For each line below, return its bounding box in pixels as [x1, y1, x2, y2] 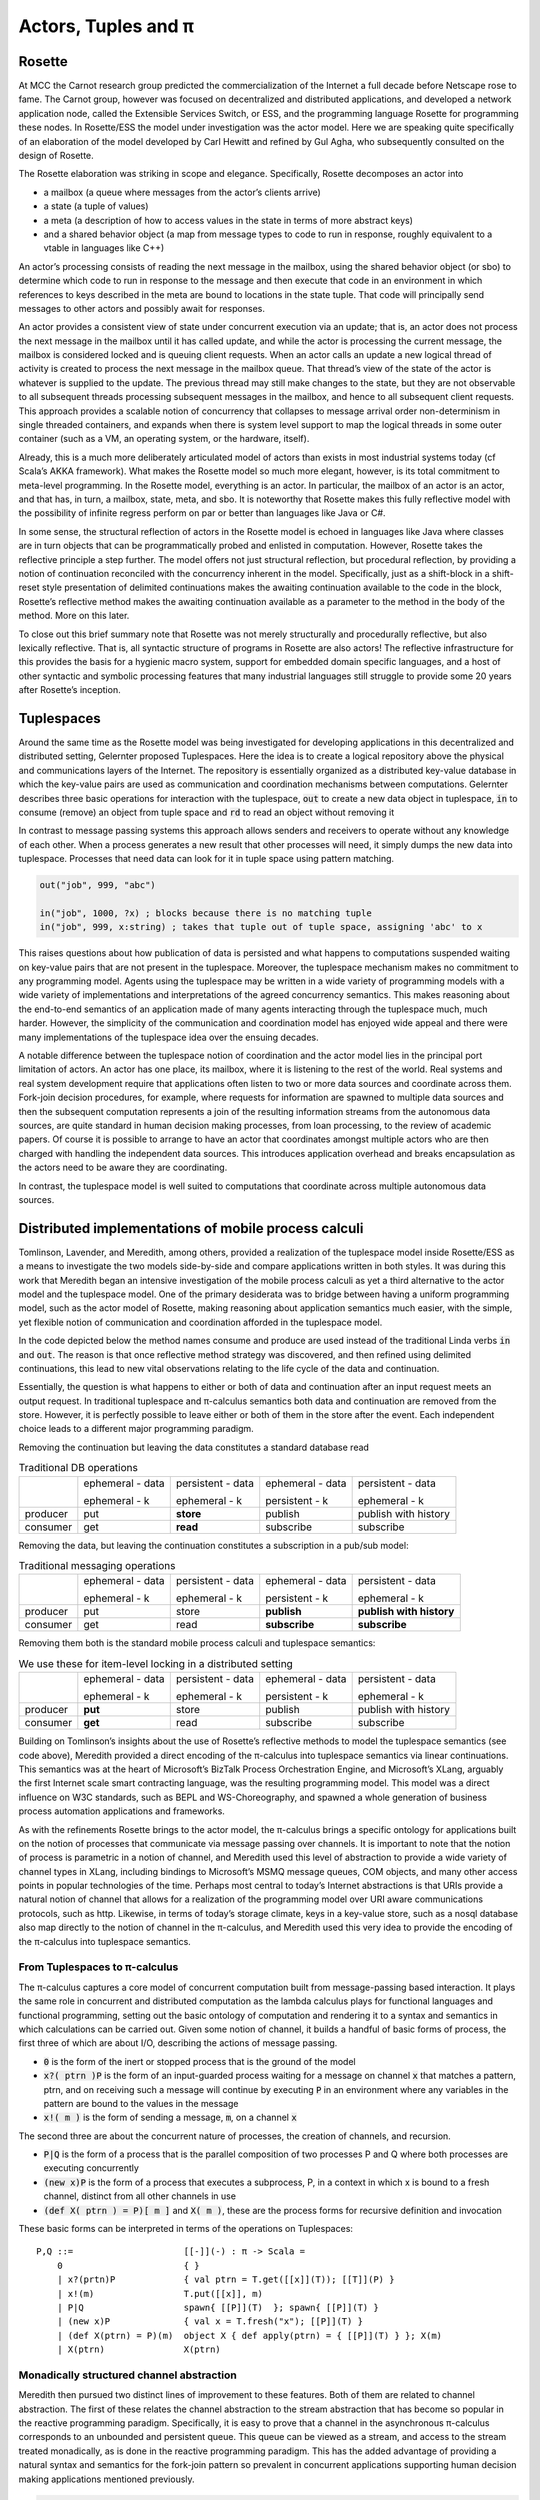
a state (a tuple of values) [43, 200, 149, 212]
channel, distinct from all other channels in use [43, 2190, 237, 2202]
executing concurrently [43, 2162, 140, 2174]
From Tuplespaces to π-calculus [18, 1960, 179, 1974]
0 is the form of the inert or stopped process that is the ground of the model [43, 2055, 356, 2067]
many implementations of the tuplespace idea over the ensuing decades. [18, 1031, 319, 1043]
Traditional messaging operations [18, 1559, 176, 1573]
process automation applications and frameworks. [18, 1805, 225, 1817]
